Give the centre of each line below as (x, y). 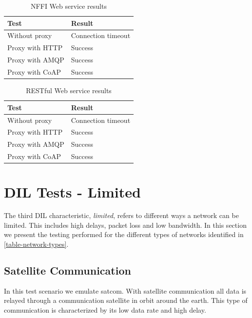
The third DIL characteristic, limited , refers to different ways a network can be (121, 215)
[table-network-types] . (36, 244)
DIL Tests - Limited (72, 192)
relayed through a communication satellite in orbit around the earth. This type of (126, 300)
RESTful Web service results (69, 90)
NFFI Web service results (69, 6)
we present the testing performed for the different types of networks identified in (124, 234)
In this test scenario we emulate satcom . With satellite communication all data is (125, 290)
